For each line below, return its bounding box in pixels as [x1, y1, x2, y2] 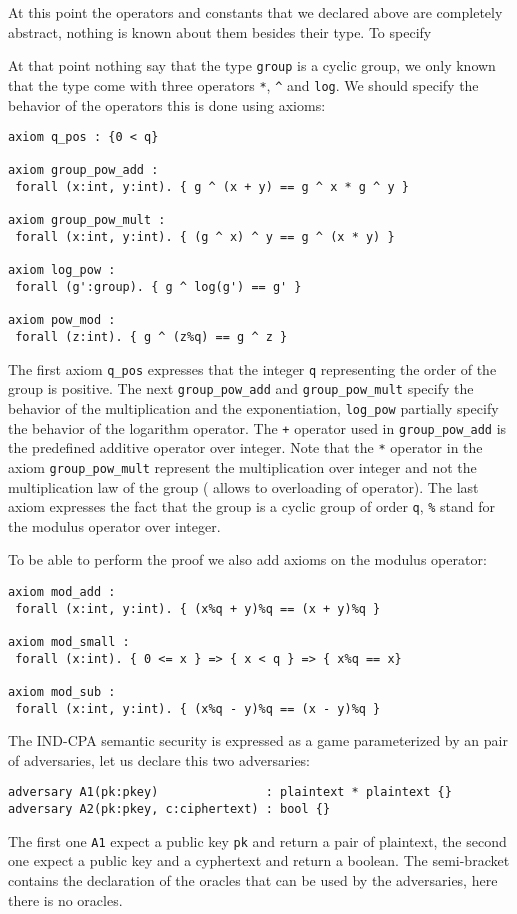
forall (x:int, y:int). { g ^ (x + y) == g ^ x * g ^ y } [15, 180, 409, 195]
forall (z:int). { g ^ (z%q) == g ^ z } [15, 329, 288, 344]
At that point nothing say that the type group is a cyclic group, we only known [8, 55, 496, 76]
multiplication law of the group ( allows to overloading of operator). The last [8, 476, 479, 497]
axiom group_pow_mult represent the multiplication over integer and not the [8, 456, 477, 477]
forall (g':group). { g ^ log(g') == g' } [15, 280, 302, 294]
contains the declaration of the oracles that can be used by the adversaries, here [8, 870, 498, 890]
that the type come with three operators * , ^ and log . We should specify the [8, 74, 479, 95]
